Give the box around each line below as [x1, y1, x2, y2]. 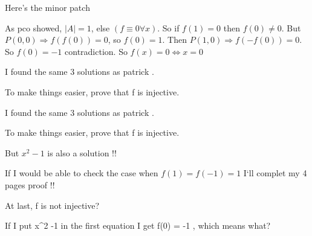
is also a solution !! [47, 146, 117, 159]
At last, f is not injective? [5, 199, 100, 211]
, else [91, 21, 110, 34]
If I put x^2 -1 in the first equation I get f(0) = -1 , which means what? [5, 219, 271, 232]
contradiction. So [65, 45, 128, 57]
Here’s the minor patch [5, 1, 90, 13]
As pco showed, [5, 21, 62, 34]
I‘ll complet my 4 [243, 167, 307, 179]
